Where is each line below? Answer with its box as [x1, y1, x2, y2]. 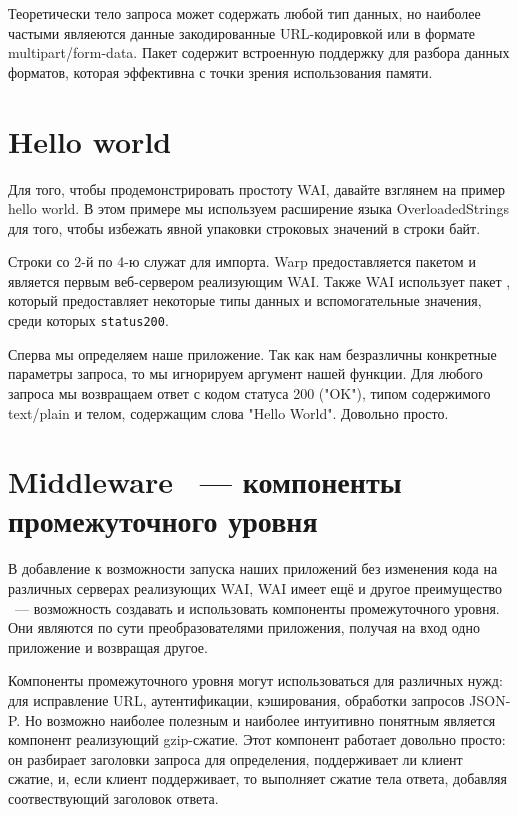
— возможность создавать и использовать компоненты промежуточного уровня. [14, 597, 500, 618]
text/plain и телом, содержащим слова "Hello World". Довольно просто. [8, 402, 449, 423]
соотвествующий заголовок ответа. [8, 787, 219, 808]
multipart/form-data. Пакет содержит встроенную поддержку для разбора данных [8, 42, 510, 63]
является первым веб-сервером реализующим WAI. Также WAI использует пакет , [8, 270, 511, 291]
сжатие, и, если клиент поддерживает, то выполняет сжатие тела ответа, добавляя [8, 768, 507, 789]
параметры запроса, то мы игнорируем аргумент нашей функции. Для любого [8, 363, 483, 384]
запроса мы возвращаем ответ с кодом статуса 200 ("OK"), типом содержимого [8, 382, 491, 403]
